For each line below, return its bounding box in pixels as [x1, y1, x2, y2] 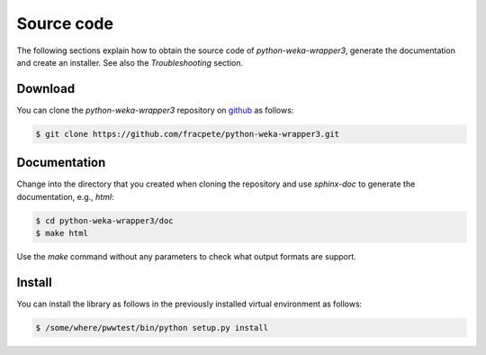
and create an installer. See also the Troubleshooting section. [16, 57, 244, 68]
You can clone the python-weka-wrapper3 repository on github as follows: [16, 105, 294, 115]
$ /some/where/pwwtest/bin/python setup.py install [35, 323, 269, 332]
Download [16, 81, 76, 96]
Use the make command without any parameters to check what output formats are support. [16, 251, 357, 262]
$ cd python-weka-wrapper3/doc [35, 215, 175, 225]
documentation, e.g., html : [16, 191, 114, 202]
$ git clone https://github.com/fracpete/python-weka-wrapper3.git [35, 129, 340, 139]
